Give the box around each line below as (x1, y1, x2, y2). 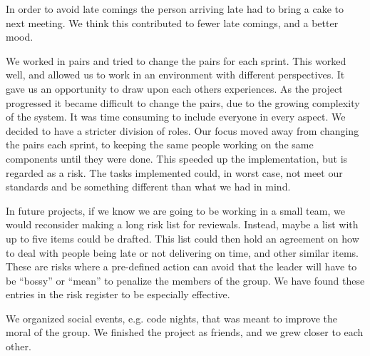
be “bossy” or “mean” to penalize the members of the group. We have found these (6, 273, 365, 288)
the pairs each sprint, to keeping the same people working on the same (6, 137, 314, 152)
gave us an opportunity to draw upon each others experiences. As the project (6, 81, 343, 96)
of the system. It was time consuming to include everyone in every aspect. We (6, 109, 346, 124)
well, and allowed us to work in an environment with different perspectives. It (6, 67, 345, 82)
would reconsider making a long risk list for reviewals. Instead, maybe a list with (6, 217, 359, 232)
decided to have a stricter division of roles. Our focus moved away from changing (6, 123, 359, 138)
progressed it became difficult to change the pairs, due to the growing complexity (6, 95, 360, 110)
